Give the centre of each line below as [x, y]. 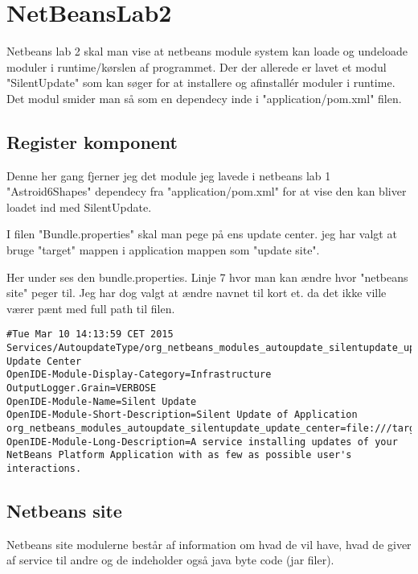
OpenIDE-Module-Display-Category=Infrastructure [139, 375]
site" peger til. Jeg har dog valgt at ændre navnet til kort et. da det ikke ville [197, 293]
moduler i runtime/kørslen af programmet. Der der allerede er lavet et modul [197, 66]
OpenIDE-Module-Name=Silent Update [102, 401]
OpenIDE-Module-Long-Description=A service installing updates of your [202, 442]
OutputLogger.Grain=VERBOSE [82, 388]
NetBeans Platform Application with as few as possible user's [179, 455]
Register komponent [92, 141]
